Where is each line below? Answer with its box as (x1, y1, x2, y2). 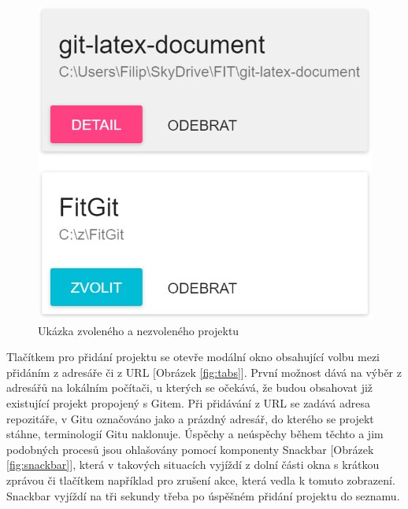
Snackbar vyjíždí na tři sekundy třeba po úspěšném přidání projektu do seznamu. (6, 487, 400, 503)
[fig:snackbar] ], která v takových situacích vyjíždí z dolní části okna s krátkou (6, 456, 380, 473)
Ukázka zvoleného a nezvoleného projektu (38, 322, 239, 338)
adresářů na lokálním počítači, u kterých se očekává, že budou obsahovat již (6, 379, 373, 396)
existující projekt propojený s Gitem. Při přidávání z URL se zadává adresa (6, 395, 371, 411)
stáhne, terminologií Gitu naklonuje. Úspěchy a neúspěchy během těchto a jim (6, 426, 384, 442)
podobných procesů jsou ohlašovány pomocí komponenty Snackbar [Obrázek (6, 441, 374, 457)
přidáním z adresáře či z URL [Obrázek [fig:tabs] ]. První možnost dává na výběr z (6, 363, 402, 380)
